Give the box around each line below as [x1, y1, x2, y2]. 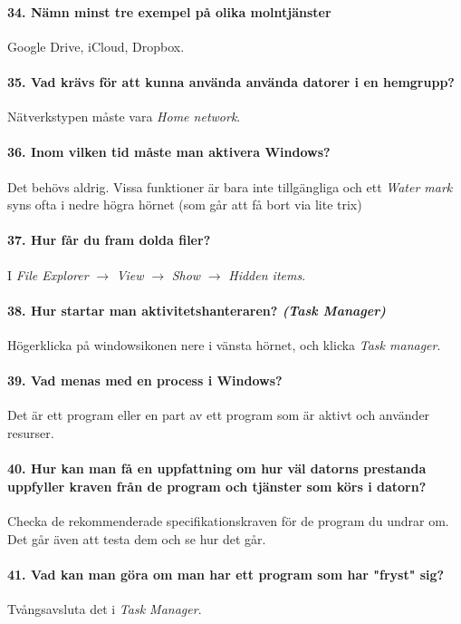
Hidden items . [228, 265, 306, 284]
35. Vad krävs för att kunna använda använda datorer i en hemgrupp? [7, 72, 455, 91]
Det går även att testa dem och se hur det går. [7, 529, 266, 548]
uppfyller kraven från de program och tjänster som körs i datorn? [7, 476, 427, 495]
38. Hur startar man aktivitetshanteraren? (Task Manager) [7, 300, 386, 319]
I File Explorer [7, 265, 89, 284]
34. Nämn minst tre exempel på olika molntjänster [7, 2, 331, 21]
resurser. [7, 423, 54, 442]
